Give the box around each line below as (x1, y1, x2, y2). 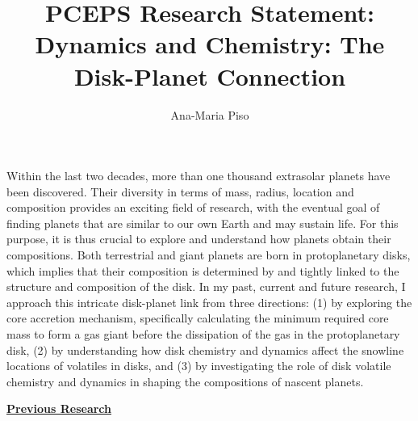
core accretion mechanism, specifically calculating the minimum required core (6, 309, 389, 326)
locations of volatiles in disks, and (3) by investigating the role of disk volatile (6, 357, 391, 374)
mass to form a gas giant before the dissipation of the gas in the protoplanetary (6, 326, 400, 343)
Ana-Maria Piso (170, 106, 249, 123)
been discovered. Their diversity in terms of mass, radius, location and (6, 183, 354, 200)
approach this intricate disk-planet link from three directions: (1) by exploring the (6, 293, 412, 310)
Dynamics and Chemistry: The (35, 27, 385, 61)
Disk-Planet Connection (73, 59, 346, 92)
